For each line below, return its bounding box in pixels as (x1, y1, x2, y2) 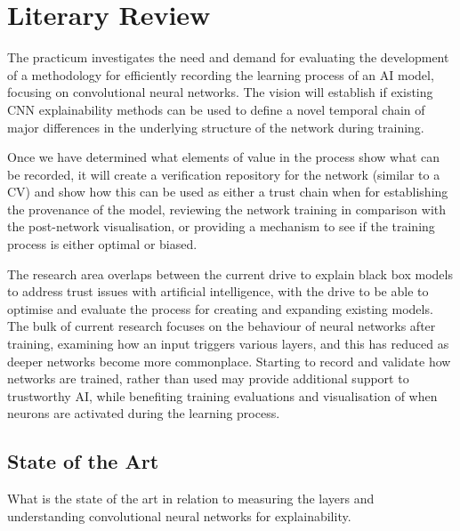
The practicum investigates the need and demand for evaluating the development (7, 48, 449, 67)
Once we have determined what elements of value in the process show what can (7, 148, 440, 166)
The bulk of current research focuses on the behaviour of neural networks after (7, 317, 436, 335)
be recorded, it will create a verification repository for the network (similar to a (7, 165, 440, 183)
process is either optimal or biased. (7, 235, 198, 253)
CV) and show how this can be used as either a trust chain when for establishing (7, 182, 448, 201)
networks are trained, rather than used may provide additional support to (7, 369, 409, 388)
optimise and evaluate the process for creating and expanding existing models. (7, 299, 433, 318)
